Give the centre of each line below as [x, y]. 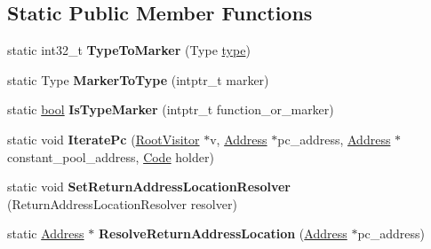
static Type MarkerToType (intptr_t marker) [138, 79]
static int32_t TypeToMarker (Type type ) [129, 50]
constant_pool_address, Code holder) [111, 156]
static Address [46, 233]
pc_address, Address [334, 139]
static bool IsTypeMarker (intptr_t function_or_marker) [171, 109]
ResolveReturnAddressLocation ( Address [223, 233]
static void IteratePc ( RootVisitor [104, 139]
